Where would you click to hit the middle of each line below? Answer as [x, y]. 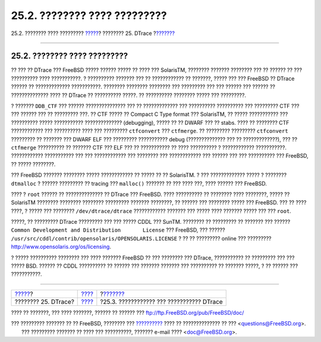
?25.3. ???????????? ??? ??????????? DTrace [161, 302]
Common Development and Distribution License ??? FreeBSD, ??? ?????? [118, 230]
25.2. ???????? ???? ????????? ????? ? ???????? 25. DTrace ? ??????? [93, 33]
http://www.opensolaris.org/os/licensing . [61, 247]
